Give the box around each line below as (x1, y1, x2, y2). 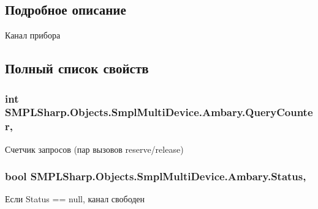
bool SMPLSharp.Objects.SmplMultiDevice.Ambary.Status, (5, 169, 306, 184)
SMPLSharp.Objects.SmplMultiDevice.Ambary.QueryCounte (5, 105, 313, 120)
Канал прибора (5, 29, 61, 42)
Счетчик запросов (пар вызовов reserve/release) (5, 142, 184, 155)
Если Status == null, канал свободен (5, 193, 145, 205)
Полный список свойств (5, 59, 149, 78)
